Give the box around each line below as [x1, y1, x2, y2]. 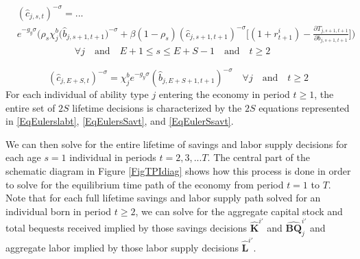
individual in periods [69, 150, 156, 164]
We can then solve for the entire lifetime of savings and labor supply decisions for [5, 136, 348, 151]
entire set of [5, 100, 56, 114]
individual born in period [5, 203, 112, 218]
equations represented [259, 100, 350, 114]
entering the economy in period [158, 87, 290, 101]
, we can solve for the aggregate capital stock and [135, 203, 343, 218]
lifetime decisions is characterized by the [72, 100, 242, 114]
